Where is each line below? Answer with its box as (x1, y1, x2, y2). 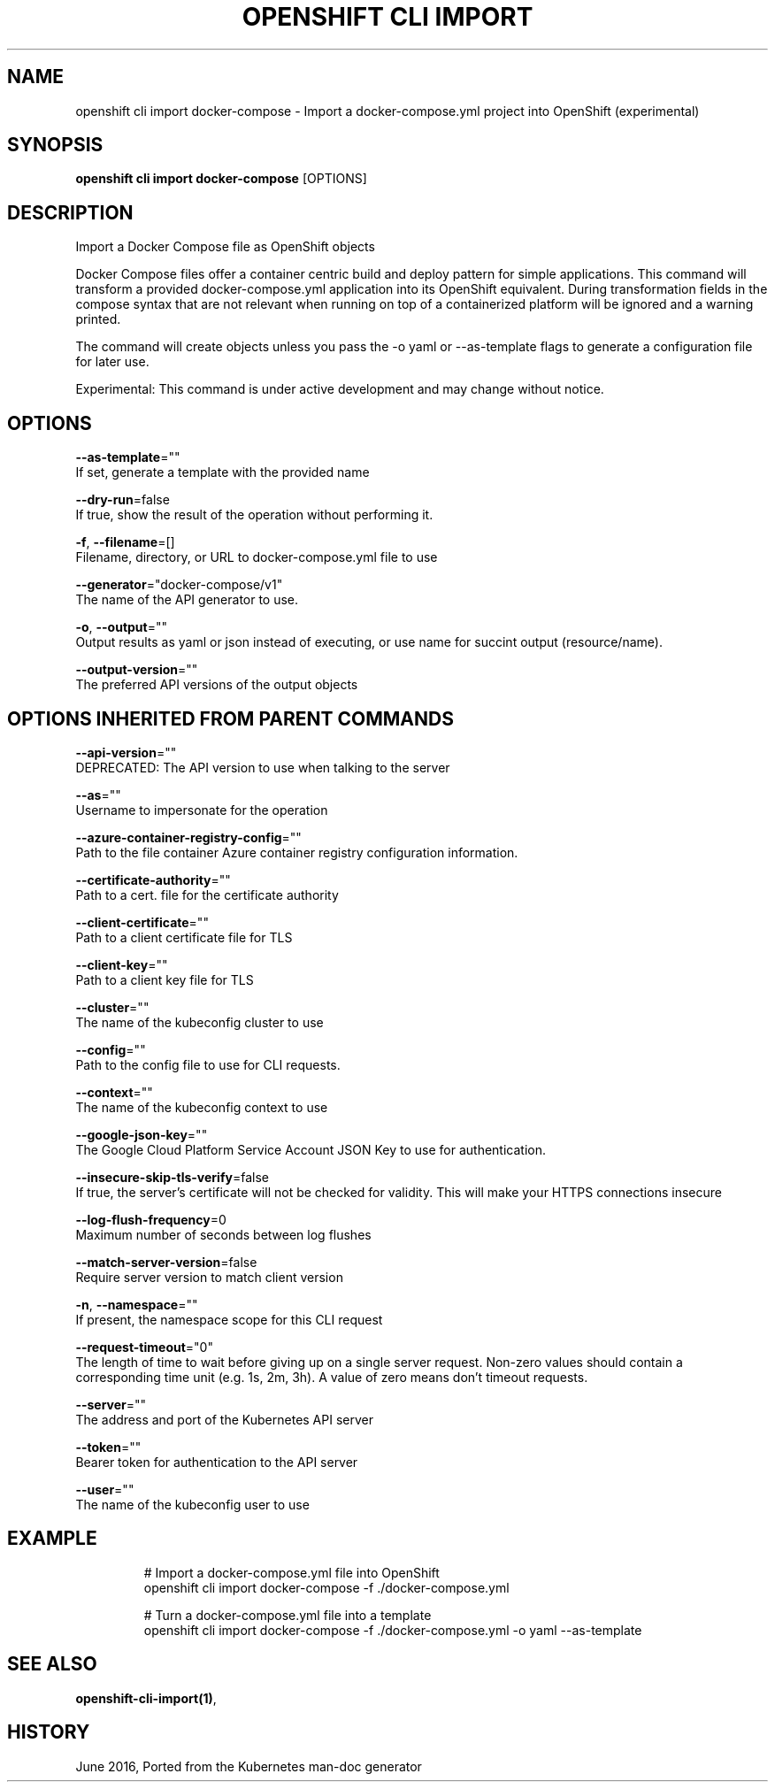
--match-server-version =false (75, 1254, 257, 1270)
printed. (75, 311, 121, 327)
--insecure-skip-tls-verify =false (75, 1169, 269, 1185)
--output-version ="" (75, 662, 198, 678)
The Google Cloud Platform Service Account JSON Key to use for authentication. (75, 1141, 547, 1157)
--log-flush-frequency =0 (75, 1211, 226, 1227)
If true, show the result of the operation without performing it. (75, 507, 434, 523)
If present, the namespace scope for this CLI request (75, 1311, 383, 1327)
